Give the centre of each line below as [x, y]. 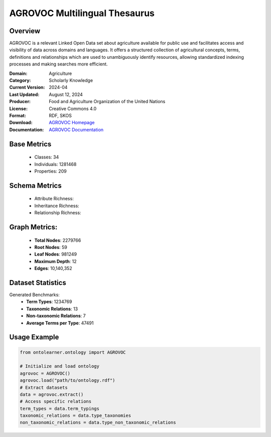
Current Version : [27, 88]
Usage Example [34, 337]
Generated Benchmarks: [34, 295]
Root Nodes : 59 [51, 247]
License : [18, 109]
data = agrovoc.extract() [52, 394]
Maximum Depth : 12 [56, 261]
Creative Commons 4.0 [73, 109]
